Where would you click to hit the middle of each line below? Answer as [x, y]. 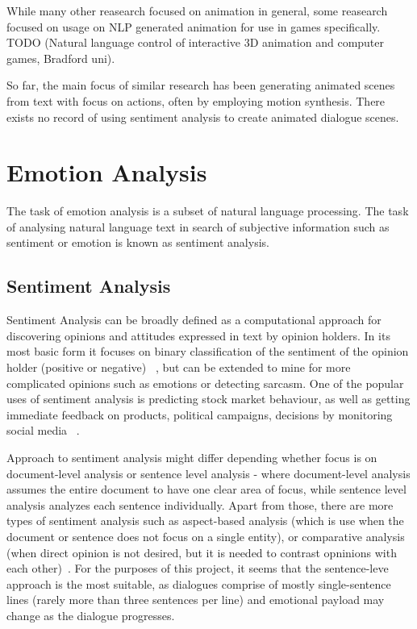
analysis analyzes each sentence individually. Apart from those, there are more [200, 504]
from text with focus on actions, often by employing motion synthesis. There [196, 100]
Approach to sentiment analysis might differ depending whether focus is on [192, 458]
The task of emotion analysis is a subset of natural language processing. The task [208, 211]
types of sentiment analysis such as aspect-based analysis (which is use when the [205, 521]
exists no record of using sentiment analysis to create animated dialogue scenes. [203, 117]
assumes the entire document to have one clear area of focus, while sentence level [206, 489]
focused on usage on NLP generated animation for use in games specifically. [194, 26]
